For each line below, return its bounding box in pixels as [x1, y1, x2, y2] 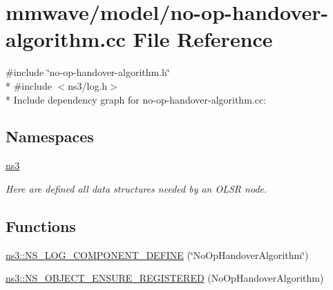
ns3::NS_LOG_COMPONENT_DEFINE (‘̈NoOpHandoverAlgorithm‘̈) [6, 247, 309, 262]
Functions [6, 215, 76, 236]
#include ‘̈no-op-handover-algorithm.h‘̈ [6, 65, 170, 79]
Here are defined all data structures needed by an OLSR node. [6, 181, 267, 195]
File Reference [133, 25, 273, 53]
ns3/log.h [68, 78, 108, 93]
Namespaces [6, 126, 94, 147]
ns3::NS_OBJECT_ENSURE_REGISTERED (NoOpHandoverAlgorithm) [6, 271, 324, 285]
